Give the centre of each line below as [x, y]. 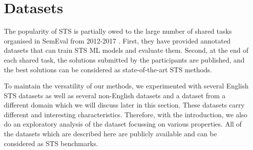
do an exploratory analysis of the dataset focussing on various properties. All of [123, 124]
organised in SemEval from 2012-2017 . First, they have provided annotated [117, 40]
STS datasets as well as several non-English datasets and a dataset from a [115, 95]
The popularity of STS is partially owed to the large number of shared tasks [118, 31]
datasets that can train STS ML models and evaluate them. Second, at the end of [126, 50]
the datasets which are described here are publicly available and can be [110, 134]
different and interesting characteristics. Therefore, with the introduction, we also [126, 114]
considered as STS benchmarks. [51, 143]
